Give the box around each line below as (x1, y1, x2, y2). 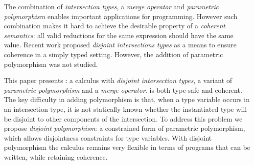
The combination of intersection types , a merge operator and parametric (4, 1, 219, 11)
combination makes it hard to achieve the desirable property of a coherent (4, 21, 226, 31)
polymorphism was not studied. (4, 59, 98, 69)
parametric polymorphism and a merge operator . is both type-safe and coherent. (4, 84, 242, 95)
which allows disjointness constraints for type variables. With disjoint (4, 132, 212, 143)
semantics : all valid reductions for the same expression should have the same (4, 30, 233, 40)
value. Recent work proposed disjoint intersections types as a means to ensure (4, 40, 237, 50)
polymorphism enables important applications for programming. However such (4, 11, 238, 21)
